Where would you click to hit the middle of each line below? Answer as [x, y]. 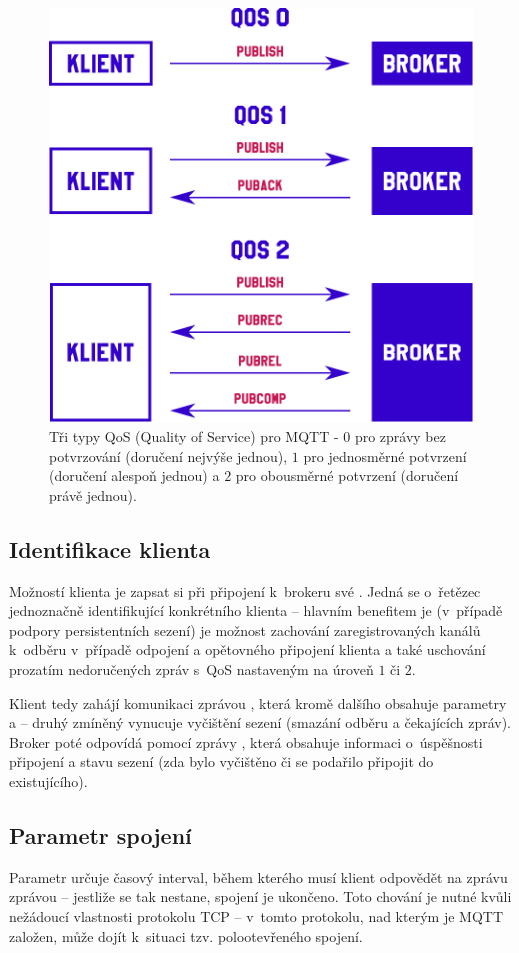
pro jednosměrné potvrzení [385, 455]
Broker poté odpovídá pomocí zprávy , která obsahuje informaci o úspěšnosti [246, 741]
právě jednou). [93, 494]
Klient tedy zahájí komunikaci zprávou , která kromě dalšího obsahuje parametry [258, 702]
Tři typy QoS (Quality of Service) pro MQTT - [194, 436]
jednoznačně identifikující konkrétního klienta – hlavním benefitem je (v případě [256, 610]
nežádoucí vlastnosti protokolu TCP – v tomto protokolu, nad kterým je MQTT [256, 915]
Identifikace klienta [110, 548]
